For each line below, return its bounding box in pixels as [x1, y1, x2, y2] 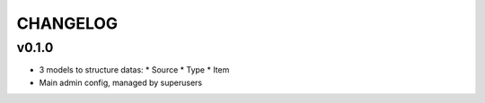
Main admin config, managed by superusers [39, 77, 202, 88]
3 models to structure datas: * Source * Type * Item [39, 64, 230, 75]
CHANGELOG [16, 13, 119, 33]
